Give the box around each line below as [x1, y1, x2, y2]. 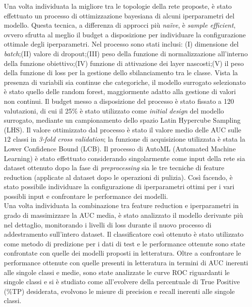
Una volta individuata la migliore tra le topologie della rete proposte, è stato [4, 1, 232, 11]
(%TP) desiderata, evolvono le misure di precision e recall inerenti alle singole [4, 286, 235, 296]
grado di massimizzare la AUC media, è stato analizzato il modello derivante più [4, 210, 243, 220]
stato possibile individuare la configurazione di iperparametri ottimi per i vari [4, 181, 235, 192]
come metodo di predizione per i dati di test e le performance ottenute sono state [4, 238, 245, 248]
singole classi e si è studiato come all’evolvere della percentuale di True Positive [4, 276, 240, 287]
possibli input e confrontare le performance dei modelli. [4, 191, 168, 201]
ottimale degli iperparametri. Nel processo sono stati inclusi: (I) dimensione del [4, 39, 239, 49]
